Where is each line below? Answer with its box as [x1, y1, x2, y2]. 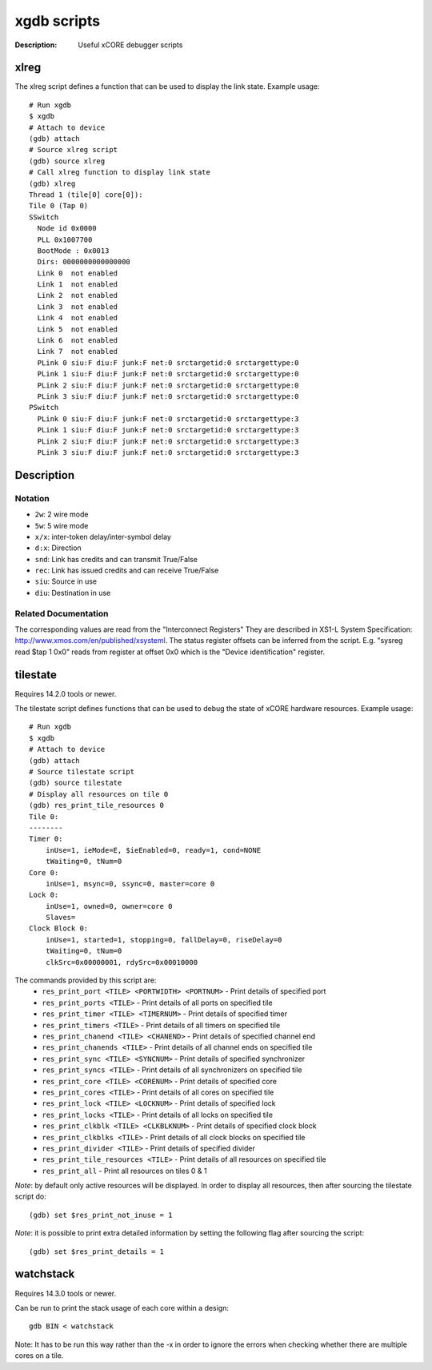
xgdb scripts [14, 12, 100, 30]
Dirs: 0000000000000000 [37, 257, 131, 267]
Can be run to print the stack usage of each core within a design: [14, 1303, 230, 1312]
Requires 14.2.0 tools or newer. [14, 689, 117, 698]
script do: [14, 1191, 47, 1201]
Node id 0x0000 [37, 224, 97, 233]
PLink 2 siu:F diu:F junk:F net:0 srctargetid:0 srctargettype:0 [37, 380, 299, 390]
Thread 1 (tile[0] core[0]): [29, 190, 143, 199]
